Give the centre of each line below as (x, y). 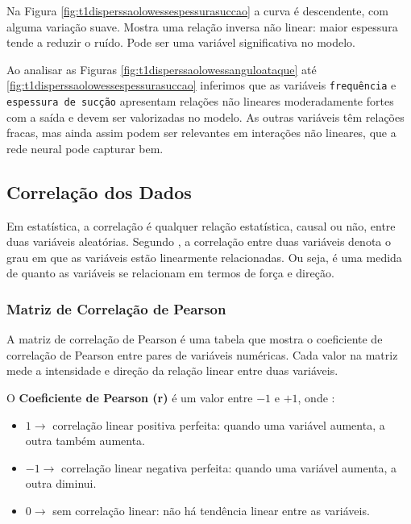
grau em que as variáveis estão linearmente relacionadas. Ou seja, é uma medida (204, 257)
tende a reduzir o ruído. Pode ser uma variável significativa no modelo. (181, 42)
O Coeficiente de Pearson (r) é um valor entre (130, 398)
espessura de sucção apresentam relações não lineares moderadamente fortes (200, 101)
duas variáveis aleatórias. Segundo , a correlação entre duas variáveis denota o (199, 241)
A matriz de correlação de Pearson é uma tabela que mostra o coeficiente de (195, 339)
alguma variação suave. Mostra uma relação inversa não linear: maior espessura (202, 26)
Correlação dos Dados (99, 191)
